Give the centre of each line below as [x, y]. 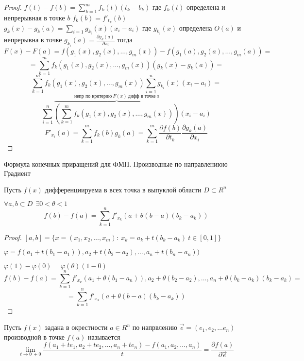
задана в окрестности [76, 327]
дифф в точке [142, 96]
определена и [206, 7]
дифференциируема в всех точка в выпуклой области [123, 189]
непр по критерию [93, 96]
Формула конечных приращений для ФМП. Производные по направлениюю [116, 163]
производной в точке [34, 336]
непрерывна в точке [33, 40]
